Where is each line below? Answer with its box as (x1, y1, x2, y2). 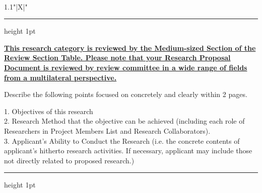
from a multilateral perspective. (4, 72, 117, 82)
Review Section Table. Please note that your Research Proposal (4, 52, 231, 63)
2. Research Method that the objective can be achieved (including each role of (4, 116, 245, 126)
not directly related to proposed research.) (4, 155, 135, 165)
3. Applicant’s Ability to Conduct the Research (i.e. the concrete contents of (4, 135, 240, 146)
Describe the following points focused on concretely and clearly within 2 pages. (4, 89, 247, 100)
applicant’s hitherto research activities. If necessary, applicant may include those (4, 145, 252, 156)
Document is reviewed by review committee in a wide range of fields (4, 62, 247, 72)
